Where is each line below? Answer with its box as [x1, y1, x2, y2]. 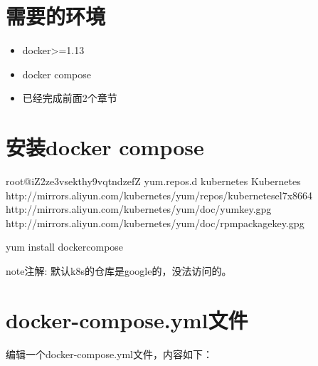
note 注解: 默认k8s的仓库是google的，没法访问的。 [6, 263, 232, 278]
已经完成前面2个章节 [22, 90, 117, 105]
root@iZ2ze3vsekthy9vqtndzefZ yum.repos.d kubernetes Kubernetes [6, 174, 301, 189]
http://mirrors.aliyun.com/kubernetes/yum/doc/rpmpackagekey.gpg [6, 215, 304, 230]
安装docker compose [6, 132, 204, 162]
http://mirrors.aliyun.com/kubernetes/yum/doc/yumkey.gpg [6, 202, 272, 216]
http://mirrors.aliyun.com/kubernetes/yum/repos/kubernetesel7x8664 [6, 187, 313, 202]
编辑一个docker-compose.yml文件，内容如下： [6, 346, 213, 361]
